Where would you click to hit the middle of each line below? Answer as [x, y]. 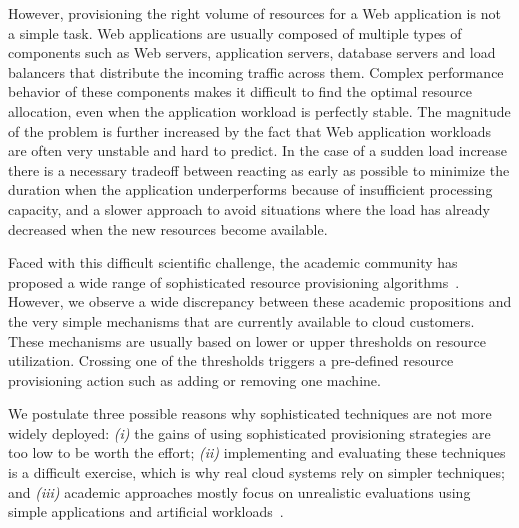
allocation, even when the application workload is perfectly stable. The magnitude [259, 110]
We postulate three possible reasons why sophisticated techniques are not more [250, 413]
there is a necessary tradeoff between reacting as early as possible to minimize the [259, 169]
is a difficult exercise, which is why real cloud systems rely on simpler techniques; [256, 472]
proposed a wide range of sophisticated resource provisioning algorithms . [234, 281]
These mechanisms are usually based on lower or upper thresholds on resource [247, 340]
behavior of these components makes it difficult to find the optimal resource [240, 91]
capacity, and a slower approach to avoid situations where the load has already [249, 208]
